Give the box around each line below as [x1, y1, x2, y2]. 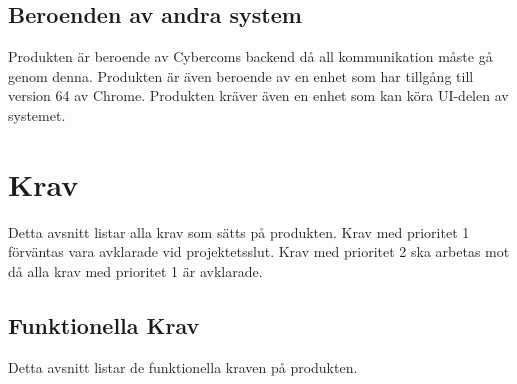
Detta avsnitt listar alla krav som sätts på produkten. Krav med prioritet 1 [8, 221, 470, 242]
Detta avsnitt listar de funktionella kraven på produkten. [8, 356, 358, 377]
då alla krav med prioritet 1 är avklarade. [8, 260, 263, 281]
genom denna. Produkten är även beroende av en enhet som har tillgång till [8, 65, 474, 86]
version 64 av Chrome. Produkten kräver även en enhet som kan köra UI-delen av [8, 85, 509, 106]
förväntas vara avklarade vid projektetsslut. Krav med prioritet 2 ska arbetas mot [8, 241, 510, 262]
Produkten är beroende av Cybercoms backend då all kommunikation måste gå [8, 46, 493, 67]
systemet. [8, 104, 66, 125]
